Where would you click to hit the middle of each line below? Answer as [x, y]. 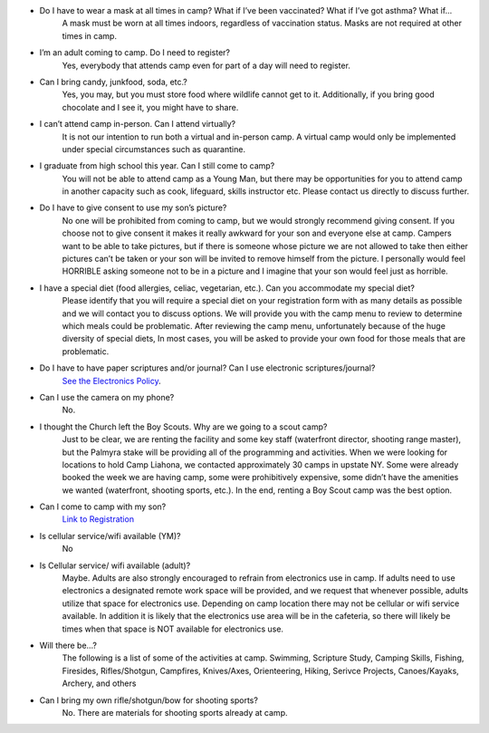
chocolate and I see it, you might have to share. [150, 107]
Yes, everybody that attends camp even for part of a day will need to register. [206, 65]
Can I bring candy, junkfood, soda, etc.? [113, 82]
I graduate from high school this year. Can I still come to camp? [157, 166]
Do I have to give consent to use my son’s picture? [133, 207]
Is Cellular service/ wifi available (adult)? [115, 565]
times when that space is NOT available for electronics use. [173, 629]
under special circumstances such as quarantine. [154, 149]
